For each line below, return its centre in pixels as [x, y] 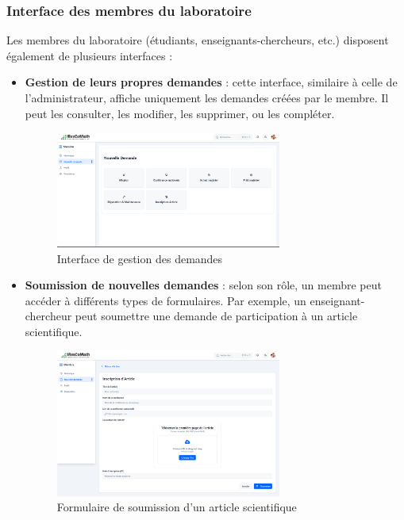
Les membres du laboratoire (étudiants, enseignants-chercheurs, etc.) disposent [198, 40]
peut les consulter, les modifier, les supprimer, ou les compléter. [180, 113]
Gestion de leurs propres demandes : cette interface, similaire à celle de [211, 82]
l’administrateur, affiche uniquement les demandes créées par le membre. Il [207, 97]
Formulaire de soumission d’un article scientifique [177, 507]
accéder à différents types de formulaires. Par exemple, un [165, 300]
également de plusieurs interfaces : [90, 55]
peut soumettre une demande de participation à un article [216, 316]
